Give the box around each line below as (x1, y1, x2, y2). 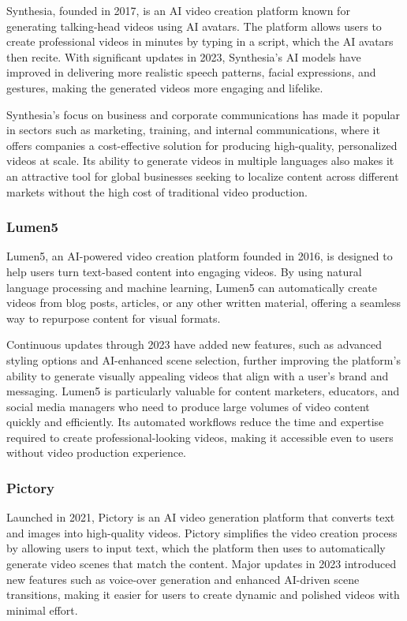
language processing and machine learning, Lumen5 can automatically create (6, 279, 377, 295)
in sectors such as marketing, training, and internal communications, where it (6, 122, 380, 138)
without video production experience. (6, 444, 187, 461)
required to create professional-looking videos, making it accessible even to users (6, 428, 394, 445)
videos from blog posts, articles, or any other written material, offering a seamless (6, 294, 401, 311)
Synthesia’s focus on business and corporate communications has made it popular (6, 106, 400, 122)
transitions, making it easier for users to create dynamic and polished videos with (6, 586, 400, 603)
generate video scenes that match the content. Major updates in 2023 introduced (6, 556, 397, 572)
